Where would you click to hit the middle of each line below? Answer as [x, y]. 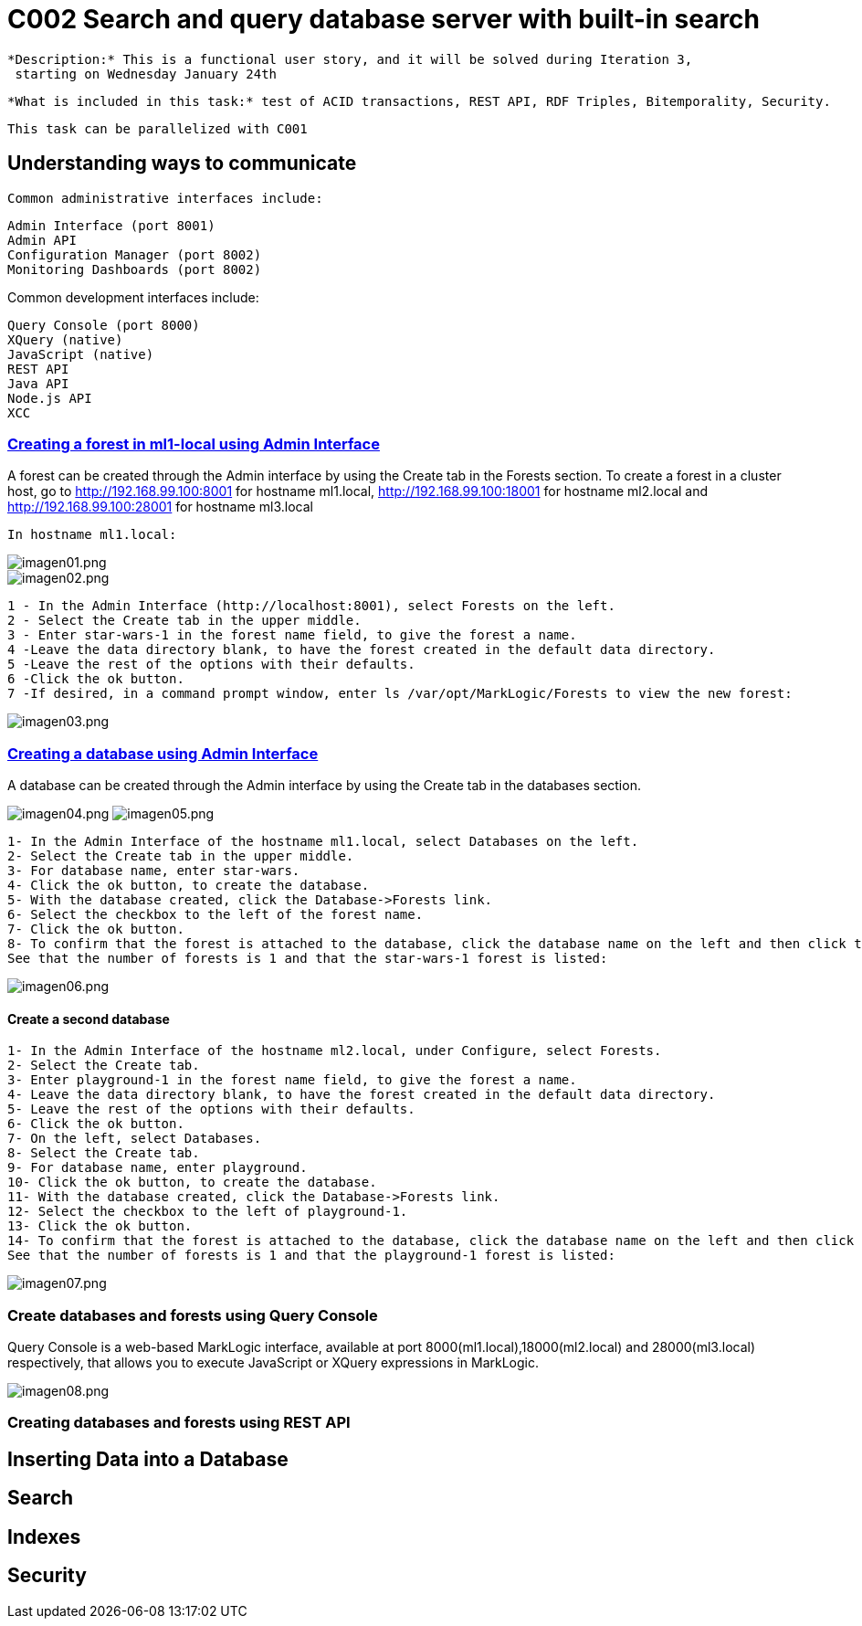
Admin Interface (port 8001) [111, 225]
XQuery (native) [65, 339]
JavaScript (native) [81, 354]
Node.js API [50, 398]
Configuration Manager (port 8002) [135, 254]
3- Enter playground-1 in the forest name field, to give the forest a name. [292, 1080]
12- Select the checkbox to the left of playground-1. [208, 1212]
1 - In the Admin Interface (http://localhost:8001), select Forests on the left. [311, 606]
